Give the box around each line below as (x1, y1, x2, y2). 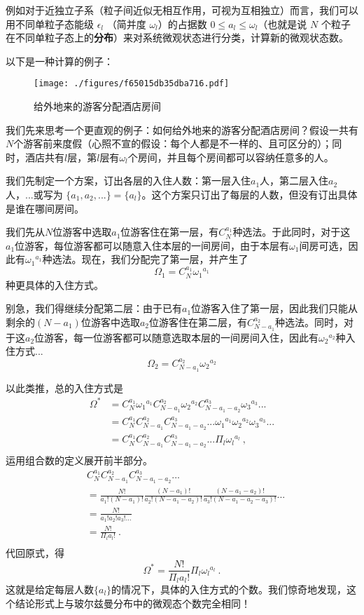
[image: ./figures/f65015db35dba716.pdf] (34, 79, 230, 89)
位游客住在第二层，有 (149, 314, 248, 329)
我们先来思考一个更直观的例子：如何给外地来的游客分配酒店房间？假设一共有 (6, 122, 358, 137)
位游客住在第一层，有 (120, 224, 219, 239)
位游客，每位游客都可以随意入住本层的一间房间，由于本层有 (15, 238, 290, 252)
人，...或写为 (6, 187, 63, 201)
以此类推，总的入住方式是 (6, 380, 123, 395)
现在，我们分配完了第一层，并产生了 (81, 252, 248, 266)
